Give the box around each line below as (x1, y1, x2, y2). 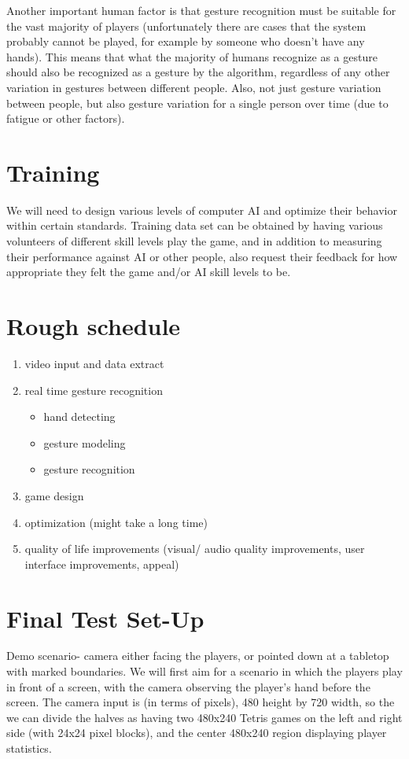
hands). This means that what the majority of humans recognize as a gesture (6, 48, 378, 64)
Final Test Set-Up (6, 602, 204, 634)
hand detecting (43, 408, 116, 425)
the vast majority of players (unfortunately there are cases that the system (6, 17, 367, 34)
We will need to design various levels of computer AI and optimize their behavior (6, 201, 397, 218)
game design (24, 487, 84, 503)
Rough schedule (6, 310, 181, 342)
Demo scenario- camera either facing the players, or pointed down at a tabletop (6, 647, 389, 664)
